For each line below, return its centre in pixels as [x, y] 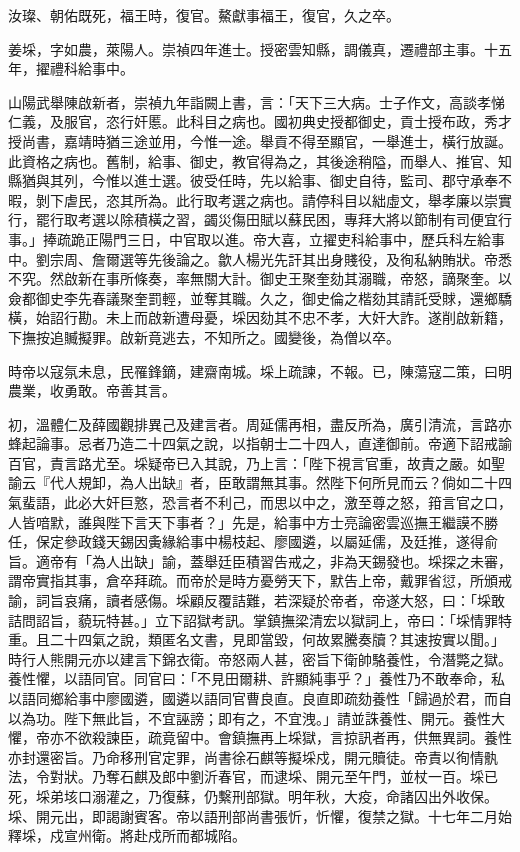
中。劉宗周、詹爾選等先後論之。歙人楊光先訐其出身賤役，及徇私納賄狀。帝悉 [260, 258]
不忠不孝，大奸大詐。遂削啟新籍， [399, 317]
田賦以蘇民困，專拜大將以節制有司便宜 [371, 219]
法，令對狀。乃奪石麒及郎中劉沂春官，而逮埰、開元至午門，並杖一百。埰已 [253, 776]
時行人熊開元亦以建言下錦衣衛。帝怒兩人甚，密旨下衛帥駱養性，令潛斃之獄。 [260, 658]
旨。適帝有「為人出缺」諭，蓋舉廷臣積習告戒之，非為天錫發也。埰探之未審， [260, 560]
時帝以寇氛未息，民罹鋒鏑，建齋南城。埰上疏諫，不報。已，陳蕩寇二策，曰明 [260, 370]
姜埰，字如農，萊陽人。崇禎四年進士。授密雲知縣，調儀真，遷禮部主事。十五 [260, 48]
